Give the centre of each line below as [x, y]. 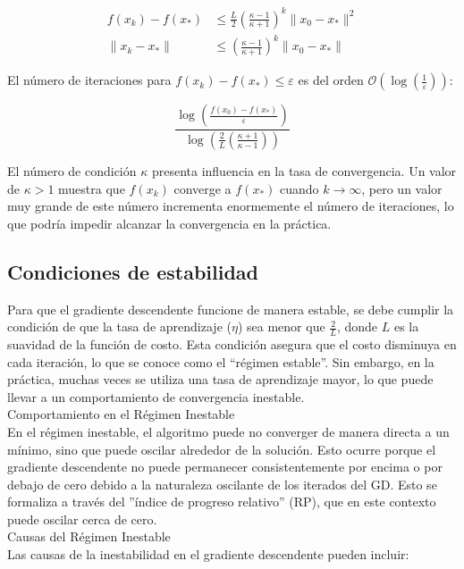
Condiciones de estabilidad [133, 271]
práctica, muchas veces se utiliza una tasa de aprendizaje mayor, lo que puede [220, 379]
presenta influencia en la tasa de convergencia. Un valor [304, 170]
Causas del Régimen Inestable [89, 536]
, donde [357, 326]
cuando [299, 188]
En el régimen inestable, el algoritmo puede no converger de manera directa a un [228, 431]
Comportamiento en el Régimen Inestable [121, 414]
